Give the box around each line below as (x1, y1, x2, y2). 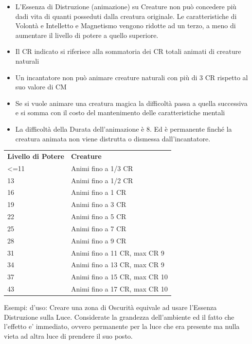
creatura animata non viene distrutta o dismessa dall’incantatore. (15, 133, 211, 143)
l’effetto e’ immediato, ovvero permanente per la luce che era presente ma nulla (4, 321, 240, 331)
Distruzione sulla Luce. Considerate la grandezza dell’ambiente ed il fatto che (4, 311, 234, 322)
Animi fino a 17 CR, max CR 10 (71, 284, 168, 294)
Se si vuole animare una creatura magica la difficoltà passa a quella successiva (15, 98, 248, 108)
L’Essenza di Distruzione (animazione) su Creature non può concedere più (15, 1, 236, 11)
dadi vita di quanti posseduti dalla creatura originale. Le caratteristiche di (15, 11, 237, 21)
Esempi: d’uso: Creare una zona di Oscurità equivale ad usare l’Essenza (4, 302, 217, 312)
